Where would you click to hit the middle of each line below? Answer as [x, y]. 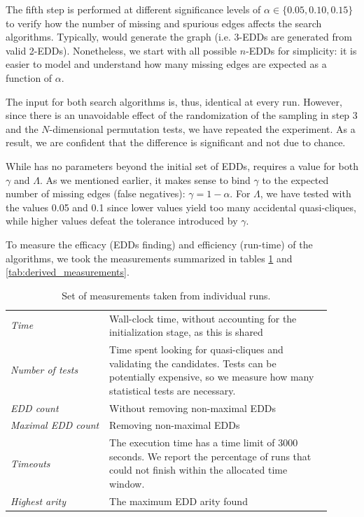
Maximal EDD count [55, 425]
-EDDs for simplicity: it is [301, 50]
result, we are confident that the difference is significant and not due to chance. [176, 142]
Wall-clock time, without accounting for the [203, 318]
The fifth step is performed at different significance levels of [133, 9]
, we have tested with [306, 193]
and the [22, 128]
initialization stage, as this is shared [186, 332]
